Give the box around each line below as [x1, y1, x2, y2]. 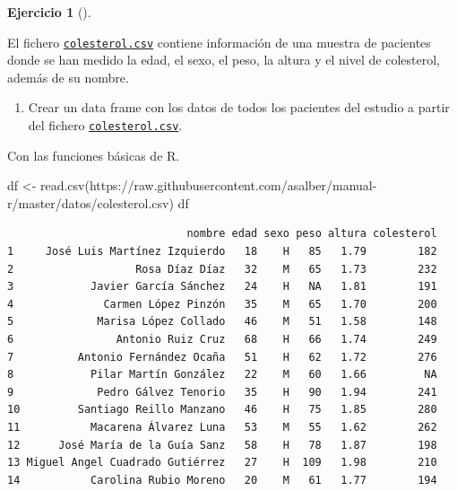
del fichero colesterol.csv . [28, 116, 183, 135]
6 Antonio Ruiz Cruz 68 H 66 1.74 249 [7, 333, 437, 346]
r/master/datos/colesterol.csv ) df [7, 193, 189, 212]
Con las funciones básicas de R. [7, 145, 180, 164]
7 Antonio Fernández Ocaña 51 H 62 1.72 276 [7, 350, 437, 364]
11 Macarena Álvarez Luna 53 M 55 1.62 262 [7, 421, 437, 434]
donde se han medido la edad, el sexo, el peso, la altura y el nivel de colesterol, [7, 50, 440, 69]
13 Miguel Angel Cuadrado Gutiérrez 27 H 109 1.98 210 [7, 456, 437, 469]
